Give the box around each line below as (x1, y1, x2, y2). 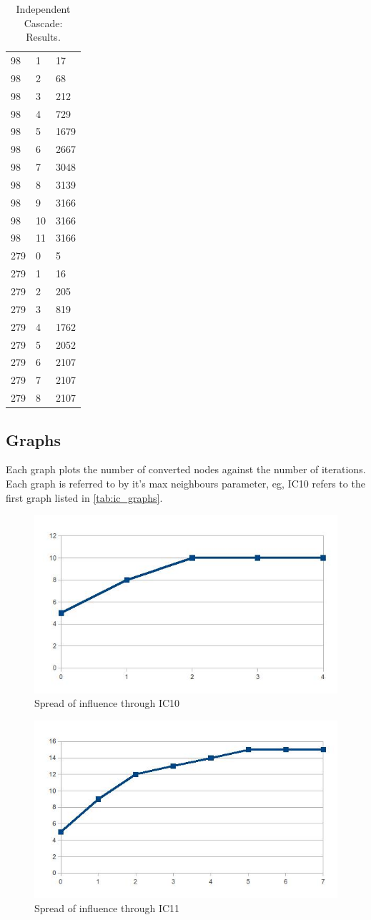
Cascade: (24, 15, 63, 30)
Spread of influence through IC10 (34, 696, 180, 711)
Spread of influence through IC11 (34, 901, 180, 915)
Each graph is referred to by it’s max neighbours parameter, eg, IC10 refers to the (6, 475, 365, 490)
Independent (16, 1, 71, 16)
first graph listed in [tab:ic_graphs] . (6, 490, 163, 505)
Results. (26, 29, 61, 44)
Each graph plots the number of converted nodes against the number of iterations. (6, 462, 366, 477)
